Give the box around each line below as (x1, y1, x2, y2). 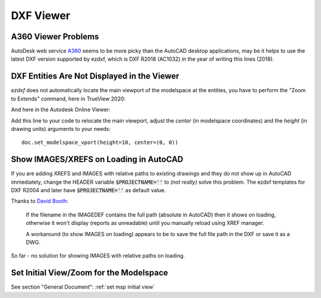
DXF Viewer (11, 9, 71, 22)
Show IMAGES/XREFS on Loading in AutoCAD (11, 155, 184, 165)
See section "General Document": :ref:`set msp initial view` (11, 283, 155, 291)
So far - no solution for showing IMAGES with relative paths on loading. (11, 252, 185, 259)
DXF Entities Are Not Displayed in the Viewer (11, 71, 180, 81)
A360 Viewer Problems (11, 32, 99, 42)
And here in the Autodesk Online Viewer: (11, 106, 111, 113)
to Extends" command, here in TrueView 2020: (11, 95, 126, 102)
